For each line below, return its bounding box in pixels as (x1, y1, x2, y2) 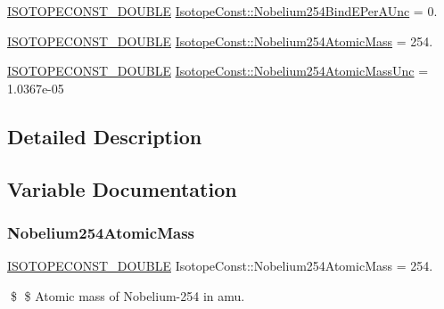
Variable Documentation (7, 175, 237, 202)
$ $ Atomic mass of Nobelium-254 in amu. (10, 286, 245, 305)
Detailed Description (7, 122, 202, 150)
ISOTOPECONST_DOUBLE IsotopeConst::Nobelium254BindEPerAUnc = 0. (7, 2, 438, 20)
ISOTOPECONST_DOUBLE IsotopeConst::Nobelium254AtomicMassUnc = (7, 61, 429, 80)
